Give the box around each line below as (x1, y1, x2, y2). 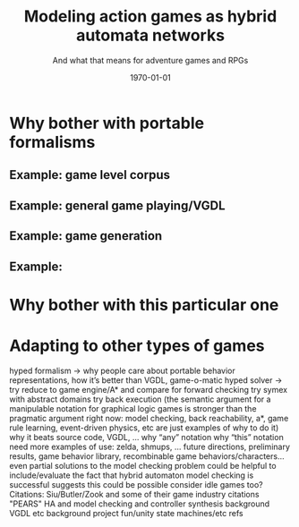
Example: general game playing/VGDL (9, 198, 226, 213)
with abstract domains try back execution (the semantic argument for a (9, 394, 271, 404)
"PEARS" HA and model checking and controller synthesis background (9, 498, 270, 509)
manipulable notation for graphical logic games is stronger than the (9, 403, 257, 413)
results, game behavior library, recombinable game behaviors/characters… (9, 450, 285, 462)
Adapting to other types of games (9, 336, 266, 355)
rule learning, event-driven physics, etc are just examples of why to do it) (9, 422, 279, 433)
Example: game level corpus (9, 167, 171, 183)
